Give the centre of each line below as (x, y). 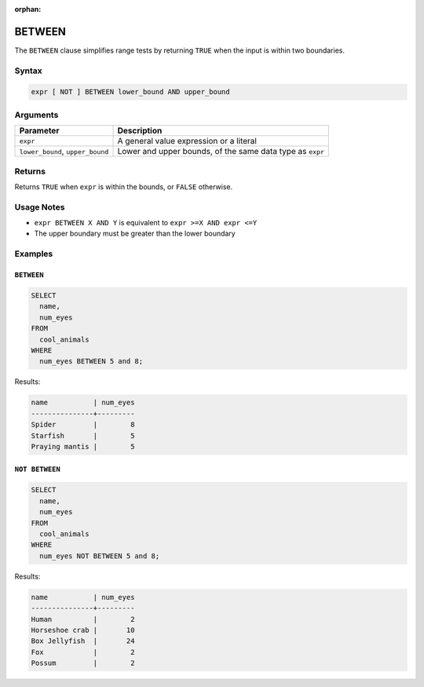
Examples (34, 254)
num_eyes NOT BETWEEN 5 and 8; (100, 556)
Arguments (37, 115)
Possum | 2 (83, 663)
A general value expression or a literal (187, 141)
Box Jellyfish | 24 (83, 641)
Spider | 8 (83, 425)
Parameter (39, 131)
